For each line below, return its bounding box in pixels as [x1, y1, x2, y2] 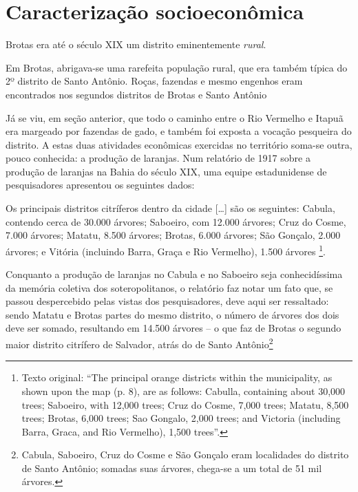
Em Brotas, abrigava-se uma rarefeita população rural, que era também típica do [6, 60, 348, 74]
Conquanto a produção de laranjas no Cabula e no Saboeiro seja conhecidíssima [6, 267, 343, 281]
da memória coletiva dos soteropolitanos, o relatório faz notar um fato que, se [6, 280, 333, 295]
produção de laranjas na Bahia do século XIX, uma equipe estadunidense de [6, 164, 327, 178]
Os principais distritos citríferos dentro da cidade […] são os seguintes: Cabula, [6, 201, 335, 215]
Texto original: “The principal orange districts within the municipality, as [21, 370, 333, 385]
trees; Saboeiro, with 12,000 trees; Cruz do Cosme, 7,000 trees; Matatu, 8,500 [21, 397, 349, 411]
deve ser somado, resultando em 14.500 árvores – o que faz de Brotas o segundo [6, 321, 341, 335]
